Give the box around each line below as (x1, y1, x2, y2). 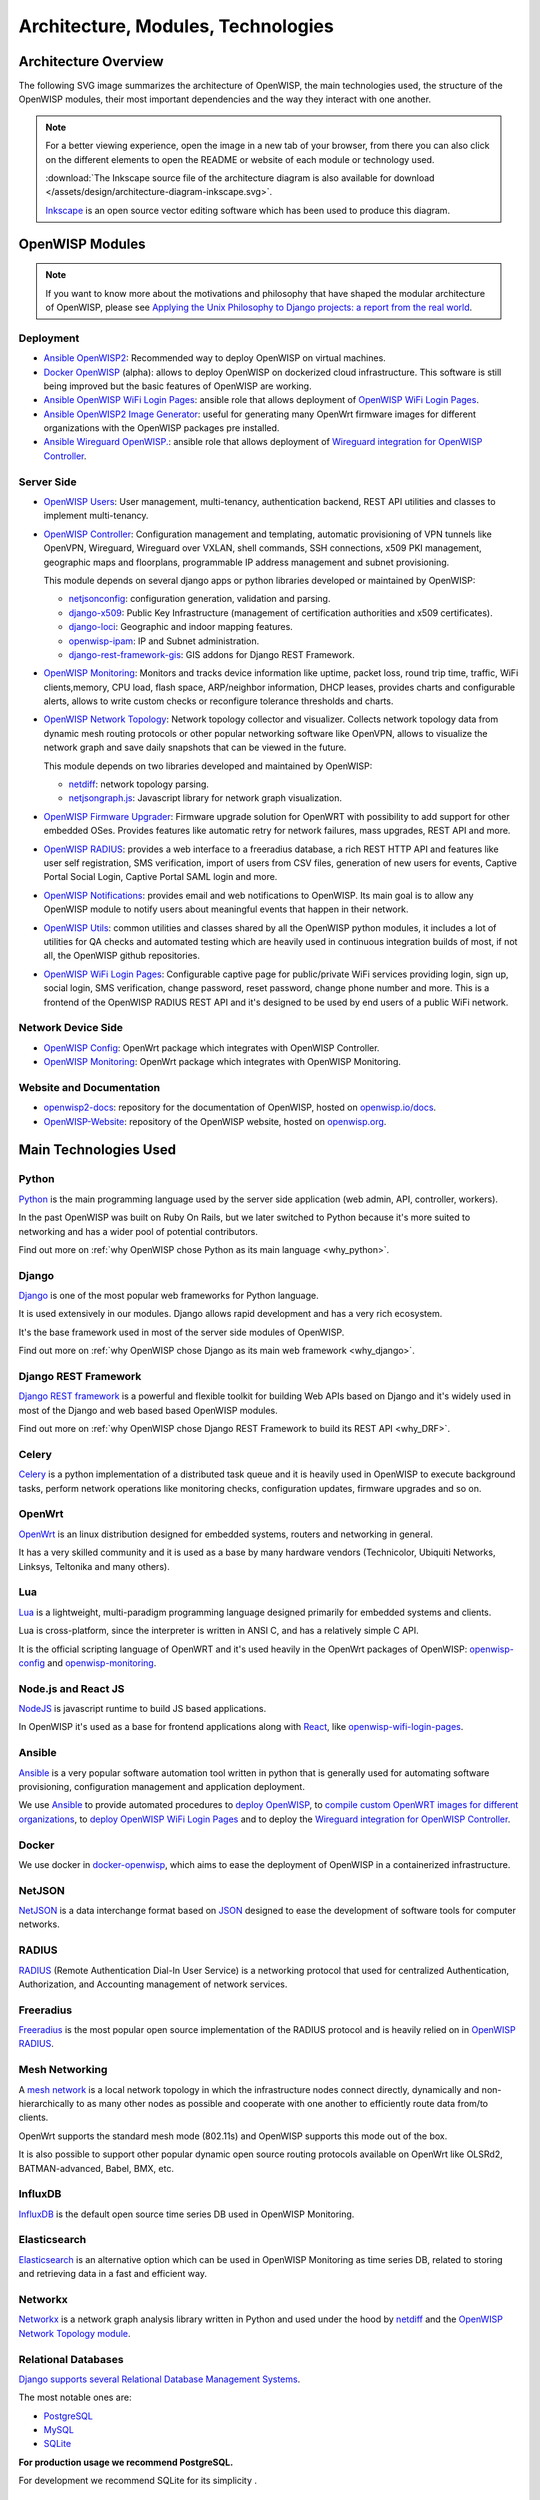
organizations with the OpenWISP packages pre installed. (43, 422, 280, 434)
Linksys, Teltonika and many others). (18, 1560, 170, 1572)
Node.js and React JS (18, 1681, 125, 1695)
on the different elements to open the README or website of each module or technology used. (45, 153, 435, 165)
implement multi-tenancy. (43, 510, 149, 522)
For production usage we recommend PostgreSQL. (18, 2456, 234, 2468)
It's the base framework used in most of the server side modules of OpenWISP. (18, 1326, 345, 1338)
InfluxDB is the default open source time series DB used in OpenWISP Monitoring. (18, 2208, 355, 2220)
